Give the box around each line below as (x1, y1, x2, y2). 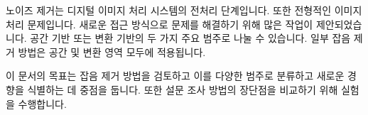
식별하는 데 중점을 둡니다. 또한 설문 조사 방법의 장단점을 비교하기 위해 (27, 82, 338, 97)
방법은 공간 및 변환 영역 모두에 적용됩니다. (18, 44, 206, 59)
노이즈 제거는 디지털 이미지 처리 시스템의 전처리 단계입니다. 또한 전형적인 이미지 (6, 3, 362, 17)
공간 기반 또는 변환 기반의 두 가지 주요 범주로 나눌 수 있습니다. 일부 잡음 (30, 31, 351, 45)
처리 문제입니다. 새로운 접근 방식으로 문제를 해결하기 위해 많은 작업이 (6, 16, 313, 31)
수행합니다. (18, 96, 67, 111)
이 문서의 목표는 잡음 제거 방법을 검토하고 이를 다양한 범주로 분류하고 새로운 (6, 68, 345, 83)
